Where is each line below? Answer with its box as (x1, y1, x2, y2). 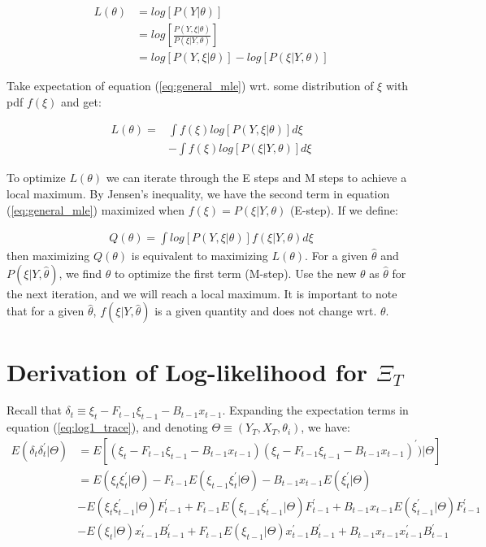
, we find (59, 264, 102, 281)
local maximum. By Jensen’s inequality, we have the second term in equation (7, 185, 390, 202)
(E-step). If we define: (289, 201, 398, 218)
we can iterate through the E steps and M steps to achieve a (106, 169, 407, 186)
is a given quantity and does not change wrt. (154, 302, 377, 319)
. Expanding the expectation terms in (222, 402, 409, 419)
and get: (61, 93, 102, 110)
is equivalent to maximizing (131, 247, 268, 264)
